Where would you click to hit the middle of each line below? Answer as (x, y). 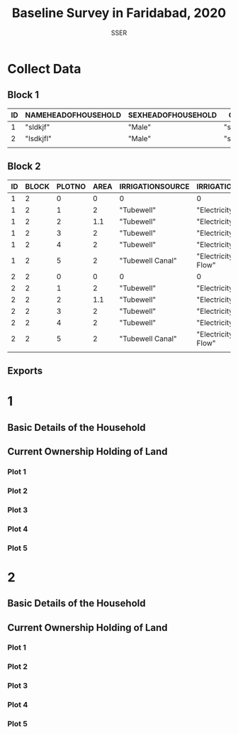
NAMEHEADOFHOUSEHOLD (73, 115)
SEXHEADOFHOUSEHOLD (172, 115)
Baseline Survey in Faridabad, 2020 (119, 13)
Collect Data (44, 69)
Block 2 (24, 166)
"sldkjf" (38, 127)
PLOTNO (71, 186)
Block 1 (23, 95)
